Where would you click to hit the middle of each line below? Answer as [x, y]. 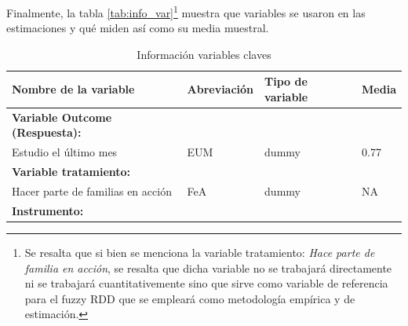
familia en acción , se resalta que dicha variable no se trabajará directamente [208, 267]
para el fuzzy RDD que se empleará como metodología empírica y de [190, 298]
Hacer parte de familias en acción [92, 191]
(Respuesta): [47, 132]
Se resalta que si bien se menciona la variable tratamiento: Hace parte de [200, 252]
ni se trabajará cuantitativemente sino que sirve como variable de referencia [206, 283]
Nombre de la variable [73, 89]
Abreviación [220, 89]
